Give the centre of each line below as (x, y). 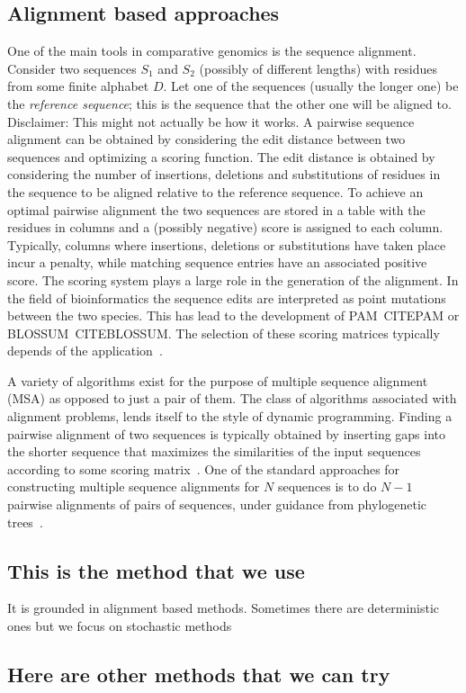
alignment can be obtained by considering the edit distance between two (206, 139)
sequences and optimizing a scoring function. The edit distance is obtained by (221, 156)
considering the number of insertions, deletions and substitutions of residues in (224, 174)
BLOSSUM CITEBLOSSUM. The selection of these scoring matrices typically (224, 333)
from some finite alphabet (78, 86)
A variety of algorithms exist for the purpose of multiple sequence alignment (218, 380)
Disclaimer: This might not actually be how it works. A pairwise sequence (211, 121)
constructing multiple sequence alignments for (134, 486)
